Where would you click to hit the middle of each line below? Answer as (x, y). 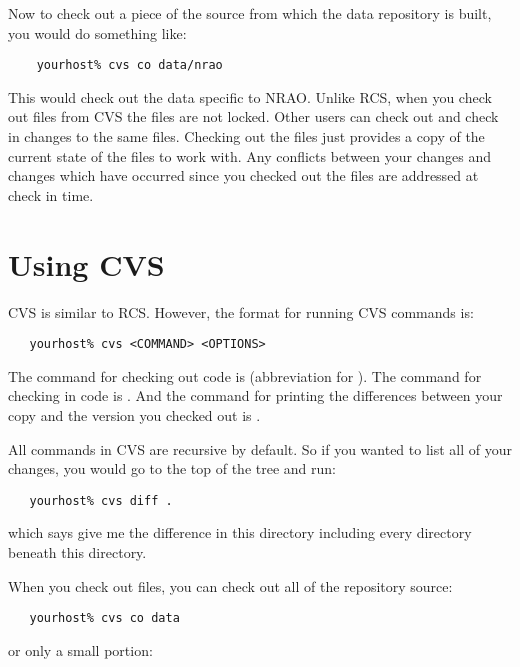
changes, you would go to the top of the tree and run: (172, 468)
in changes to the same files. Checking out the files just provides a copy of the (246, 136)
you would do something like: (97, 32)
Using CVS (86, 263)
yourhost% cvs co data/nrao (129, 65)
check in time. (51, 194)
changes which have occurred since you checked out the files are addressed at (243, 175)
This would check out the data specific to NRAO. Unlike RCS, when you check (250, 96)
